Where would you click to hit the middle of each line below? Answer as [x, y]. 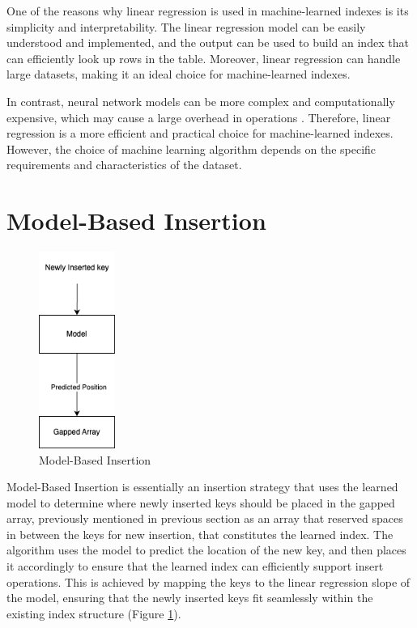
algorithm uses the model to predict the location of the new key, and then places [206, 550]
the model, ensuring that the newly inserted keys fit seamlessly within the [190, 598]
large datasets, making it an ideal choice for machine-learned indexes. [179, 74]
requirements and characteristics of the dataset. [124, 165]
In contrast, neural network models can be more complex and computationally [201, 101]
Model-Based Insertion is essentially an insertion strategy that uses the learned [202, 487]
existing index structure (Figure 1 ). [94, 613]
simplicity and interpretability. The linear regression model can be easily [186, 26]
